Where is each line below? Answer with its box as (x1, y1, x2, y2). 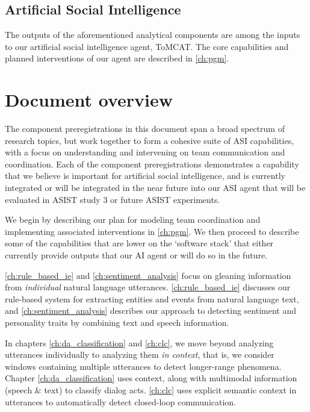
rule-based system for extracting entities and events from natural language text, (5, 292, 299, 305)
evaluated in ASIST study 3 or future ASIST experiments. (5, 193, 220, 205)
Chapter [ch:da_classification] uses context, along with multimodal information (5, 372, 297, 384)
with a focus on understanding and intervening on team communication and (5, 146, 285, 158)
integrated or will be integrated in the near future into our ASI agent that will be (5, 181, 306, 194)
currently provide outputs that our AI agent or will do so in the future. (5, 249, 267, 261)
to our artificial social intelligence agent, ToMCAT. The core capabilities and (5, 40, 289, 52)
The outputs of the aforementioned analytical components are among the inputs (5, 28, 300, 41)
